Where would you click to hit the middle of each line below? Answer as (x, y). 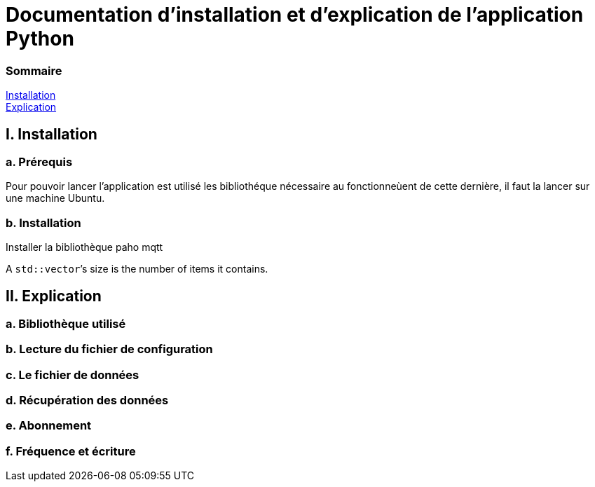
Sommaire (34, 70)
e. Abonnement (49, 426)
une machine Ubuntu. (55, 198)
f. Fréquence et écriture (71, 451)
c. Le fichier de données (73, 375)
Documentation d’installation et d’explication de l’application (295, 15)
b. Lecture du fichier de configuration (109, 349)
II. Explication (54, 296)
